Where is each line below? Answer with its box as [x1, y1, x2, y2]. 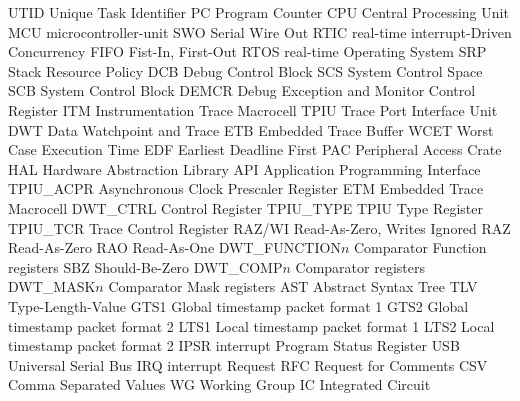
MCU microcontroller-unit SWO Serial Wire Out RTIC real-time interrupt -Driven [8, 21, 512, 42]
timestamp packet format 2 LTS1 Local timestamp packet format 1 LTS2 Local [8, 315, 495, 336]
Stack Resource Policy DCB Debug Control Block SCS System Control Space [8, 60, 483, 81]
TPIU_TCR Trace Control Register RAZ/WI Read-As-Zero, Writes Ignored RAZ [8, 217, 511, 238]
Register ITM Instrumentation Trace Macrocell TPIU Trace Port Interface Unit [8, 99, 498, 120]
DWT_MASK [8, 276, 96, 297]
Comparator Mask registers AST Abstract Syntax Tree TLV [108, 276, 478, 297]
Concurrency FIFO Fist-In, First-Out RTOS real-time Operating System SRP [8, 41, 487, 62]
